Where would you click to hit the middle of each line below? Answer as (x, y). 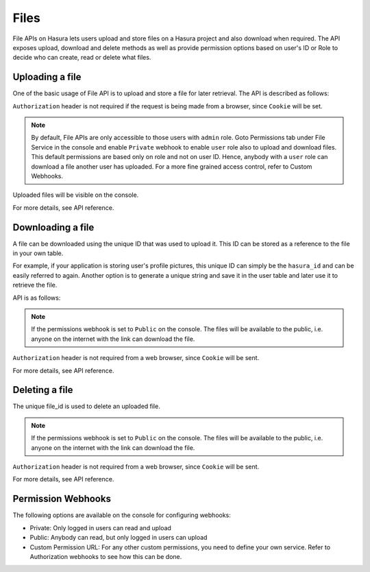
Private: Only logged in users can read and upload (100, 527)
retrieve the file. (35, 285)
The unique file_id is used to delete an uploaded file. (86, 406)
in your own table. (38, 253)
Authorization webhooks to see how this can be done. (106, 556)
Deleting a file (43, 390)
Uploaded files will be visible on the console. (76, 195)
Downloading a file (53, 227)
